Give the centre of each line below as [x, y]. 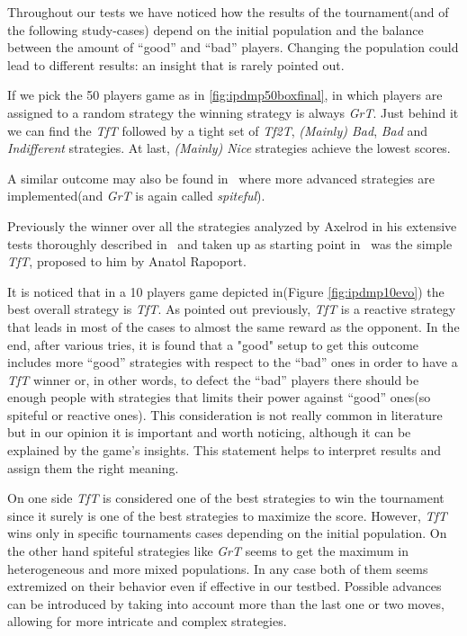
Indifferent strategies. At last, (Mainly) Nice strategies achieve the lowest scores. [229, 148]
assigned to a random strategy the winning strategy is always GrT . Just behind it [233, 112]
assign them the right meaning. [93, 467]
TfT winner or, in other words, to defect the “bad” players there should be [213, 379]
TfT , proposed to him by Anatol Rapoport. [127, 261]
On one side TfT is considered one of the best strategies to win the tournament [226, 498]
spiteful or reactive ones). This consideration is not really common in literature [225, 414]
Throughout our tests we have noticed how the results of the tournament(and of [228, 12]
